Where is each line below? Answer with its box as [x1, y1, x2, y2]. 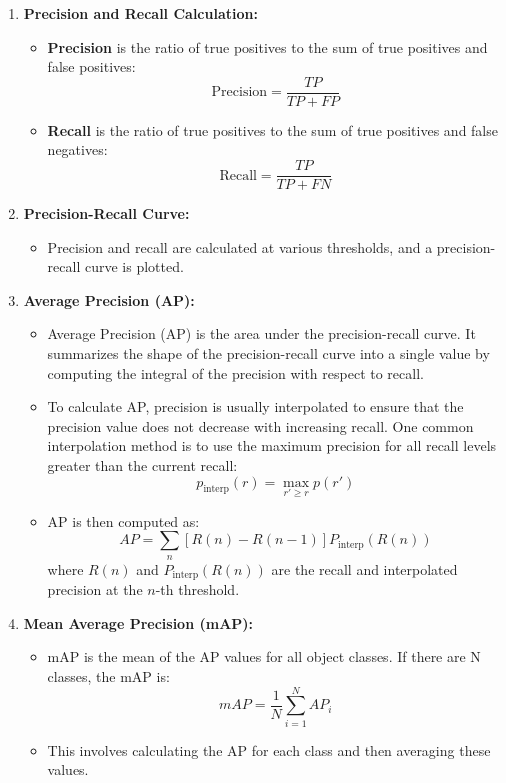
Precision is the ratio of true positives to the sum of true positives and [47, 36, 488, 57]
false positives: [47, 56, 136, 77]
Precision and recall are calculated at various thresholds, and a [47, 236, 433, 257]
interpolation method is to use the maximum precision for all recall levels [47, 435, 497, 456]
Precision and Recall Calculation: [23, 3, 258, 23]
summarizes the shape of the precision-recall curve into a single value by [47, 343, 490, 364]
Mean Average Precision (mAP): [23, 612, 254, 633]
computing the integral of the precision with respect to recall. [47, 362, 424, 383]
